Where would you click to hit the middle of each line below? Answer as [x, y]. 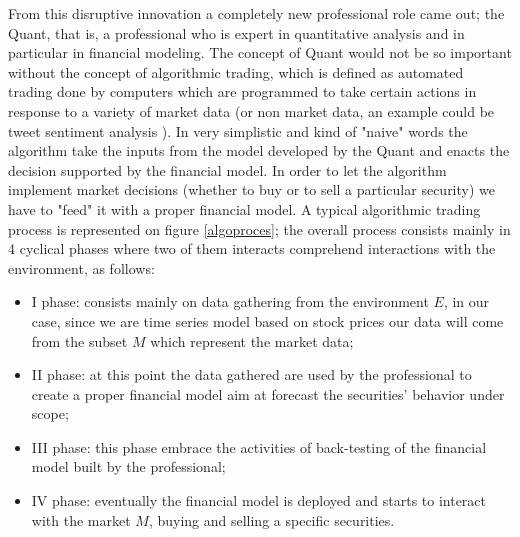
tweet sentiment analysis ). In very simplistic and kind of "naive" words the [238, 130]
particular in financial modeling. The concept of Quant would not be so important [260, 52]
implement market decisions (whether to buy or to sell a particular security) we [252, 189]
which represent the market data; [252, 340]
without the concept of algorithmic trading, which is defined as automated [236, 71]
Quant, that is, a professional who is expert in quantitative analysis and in [236, 32]
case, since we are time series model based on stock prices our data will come [267, 320]
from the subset [79, 340]
